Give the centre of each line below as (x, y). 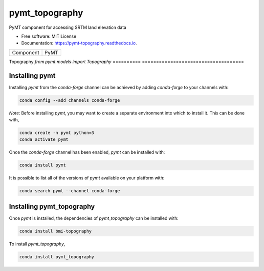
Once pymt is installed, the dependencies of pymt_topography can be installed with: (94, 218)
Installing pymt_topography (52, 206)
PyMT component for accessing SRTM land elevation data (68, 27)
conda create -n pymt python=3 (57, 133)
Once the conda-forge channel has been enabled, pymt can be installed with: (87, 152)
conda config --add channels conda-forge (70, 100)
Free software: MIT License (49, 36)
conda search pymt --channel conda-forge (70, 191)
